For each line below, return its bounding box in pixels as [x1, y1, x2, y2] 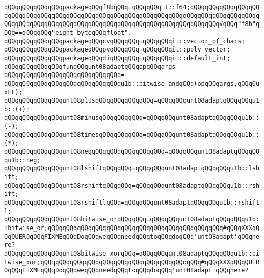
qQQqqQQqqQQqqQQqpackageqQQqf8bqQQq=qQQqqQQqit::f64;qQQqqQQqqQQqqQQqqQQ [4, 4, 260, 11]
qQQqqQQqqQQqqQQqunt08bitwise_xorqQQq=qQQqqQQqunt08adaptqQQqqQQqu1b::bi [4, 250, 260, 258]
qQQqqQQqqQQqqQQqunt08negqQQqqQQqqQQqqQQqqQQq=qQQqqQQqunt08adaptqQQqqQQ [4, 148, 260, 156]
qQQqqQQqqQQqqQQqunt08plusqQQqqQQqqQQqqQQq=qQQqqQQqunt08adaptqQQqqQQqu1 [4, 97, 260, 105]
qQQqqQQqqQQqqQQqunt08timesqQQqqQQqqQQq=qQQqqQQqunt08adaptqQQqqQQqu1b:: [4, 131, 260, 138]
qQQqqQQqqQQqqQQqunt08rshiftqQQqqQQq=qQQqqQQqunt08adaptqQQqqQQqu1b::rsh [4, 182, 260, 189]
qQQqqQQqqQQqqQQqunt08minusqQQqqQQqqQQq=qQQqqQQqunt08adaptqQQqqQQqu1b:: [4, 114, 260, 121]
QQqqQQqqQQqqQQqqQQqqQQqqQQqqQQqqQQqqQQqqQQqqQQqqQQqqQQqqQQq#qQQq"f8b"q [4, 20, 260, 28]
